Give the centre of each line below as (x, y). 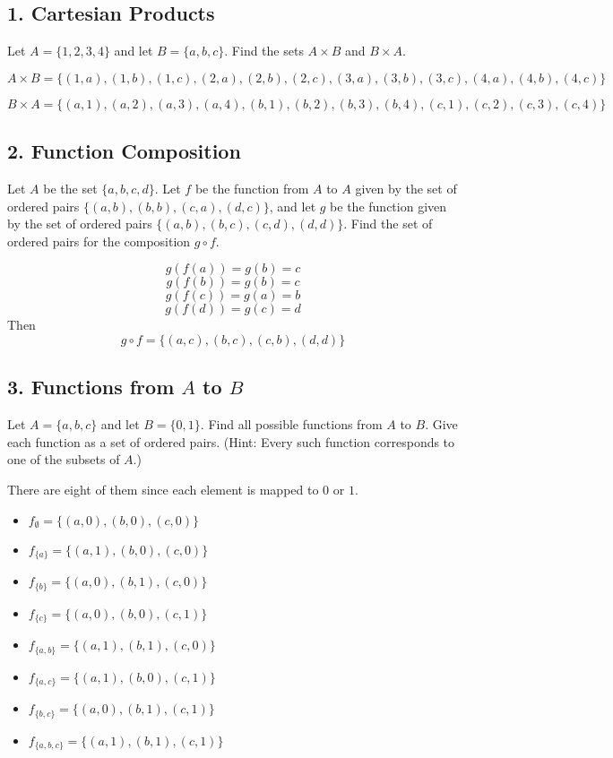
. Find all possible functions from (291, 424)
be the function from (252, 188)
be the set (70, 188)
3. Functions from (91, 387)
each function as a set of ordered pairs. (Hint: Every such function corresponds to (231, 441)
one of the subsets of (64, 459)
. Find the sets (264, 51)
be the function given (389, 206)
